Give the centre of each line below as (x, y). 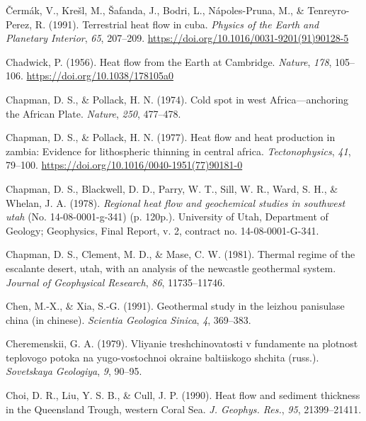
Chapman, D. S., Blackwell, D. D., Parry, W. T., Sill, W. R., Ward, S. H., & (172, 188)
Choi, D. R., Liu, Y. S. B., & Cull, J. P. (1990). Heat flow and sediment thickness (183, 395)
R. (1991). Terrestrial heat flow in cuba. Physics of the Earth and (177, 24)
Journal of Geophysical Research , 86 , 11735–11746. (115, 282)
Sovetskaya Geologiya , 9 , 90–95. (74, 371)
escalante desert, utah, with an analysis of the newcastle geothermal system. (171, 268)
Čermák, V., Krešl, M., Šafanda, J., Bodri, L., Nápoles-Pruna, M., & (155, 10)
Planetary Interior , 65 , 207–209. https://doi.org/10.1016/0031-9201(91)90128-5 (177, 38)
